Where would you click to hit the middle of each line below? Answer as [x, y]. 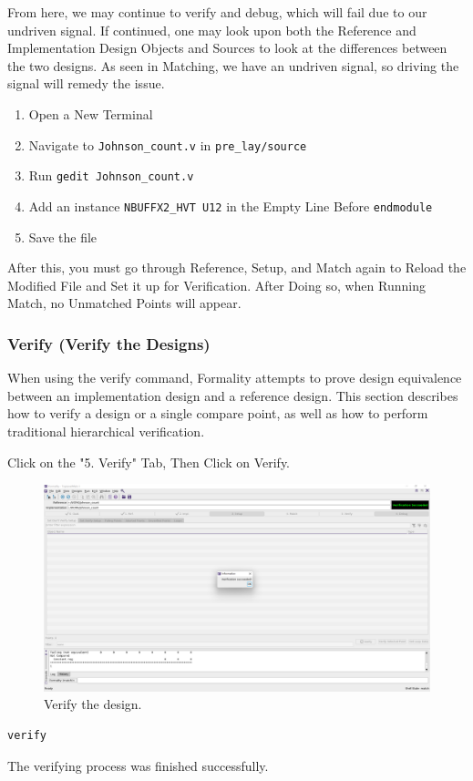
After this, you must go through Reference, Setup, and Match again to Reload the [237, 267]
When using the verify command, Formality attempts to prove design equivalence [235, 378]
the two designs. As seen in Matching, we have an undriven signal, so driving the [233, 65]
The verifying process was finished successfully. [138, 765]
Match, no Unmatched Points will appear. [124, 303]
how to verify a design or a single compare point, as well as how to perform [218, 413]
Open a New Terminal [91, 113]
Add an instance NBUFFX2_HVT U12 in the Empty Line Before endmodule [231, 206]
